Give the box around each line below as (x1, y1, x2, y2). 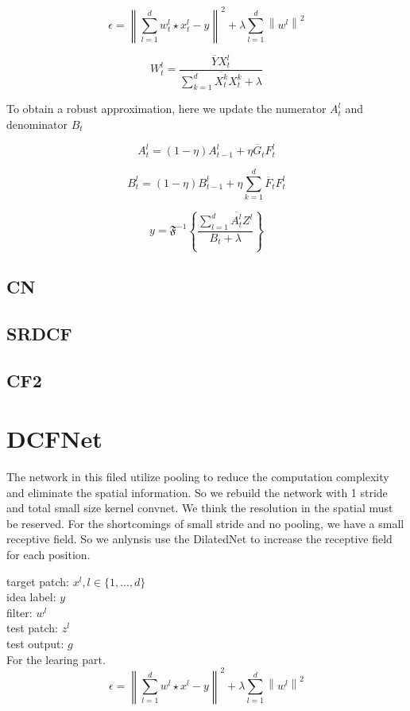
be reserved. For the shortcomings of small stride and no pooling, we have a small (6, 515, 404, 531)
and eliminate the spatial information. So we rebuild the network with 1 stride (6, 484, 388, 500)
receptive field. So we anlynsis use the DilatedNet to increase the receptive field (6, 530, 393, 547)
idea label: (6, 589, 56, 605)
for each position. (6, 546, 91, 563)
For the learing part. (6, 651, 106, 667)
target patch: (6, 573, 69, 589)
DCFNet (6, 422, 102, 455)
